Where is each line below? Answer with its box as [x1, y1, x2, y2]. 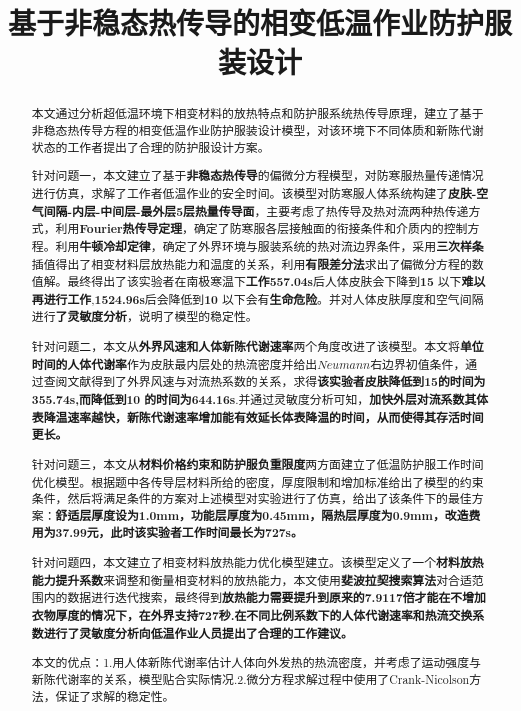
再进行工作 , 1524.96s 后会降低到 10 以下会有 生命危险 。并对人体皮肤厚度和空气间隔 [31, 290, 484, 308]
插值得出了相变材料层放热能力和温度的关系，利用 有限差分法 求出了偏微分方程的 [31, 255, 472, 273]
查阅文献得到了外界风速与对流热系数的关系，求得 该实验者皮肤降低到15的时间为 [43, 373, 486, 391]
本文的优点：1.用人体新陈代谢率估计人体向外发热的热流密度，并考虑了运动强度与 [31, 654, 482, 671]
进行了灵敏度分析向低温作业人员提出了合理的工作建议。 [43, 624, 353, 642]
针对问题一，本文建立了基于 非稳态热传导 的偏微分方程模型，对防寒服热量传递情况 [31, 167, 484, 185]
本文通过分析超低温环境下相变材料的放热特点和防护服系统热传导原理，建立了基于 [31, 105, 484, 122]
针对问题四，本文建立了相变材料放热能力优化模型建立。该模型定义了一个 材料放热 [31, 554, 484, 572]
